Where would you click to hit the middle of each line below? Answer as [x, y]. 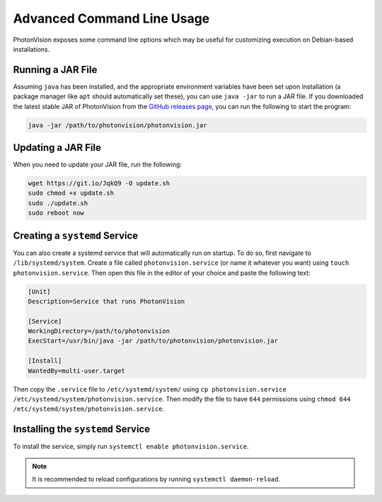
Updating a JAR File [57, 148]
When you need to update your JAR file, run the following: [97, 165]
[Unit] [39, 291]
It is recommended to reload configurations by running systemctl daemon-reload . [156, 479]
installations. [31, 49]
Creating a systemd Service [76, 235]
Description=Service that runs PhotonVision [106, 301]
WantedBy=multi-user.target [76, 371]
